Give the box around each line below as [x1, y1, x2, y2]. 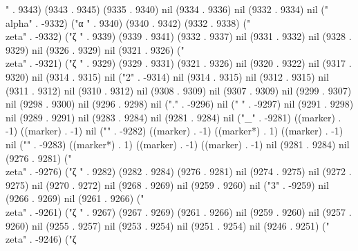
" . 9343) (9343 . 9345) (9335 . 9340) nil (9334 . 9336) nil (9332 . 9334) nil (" [6, 2, 329, 16]
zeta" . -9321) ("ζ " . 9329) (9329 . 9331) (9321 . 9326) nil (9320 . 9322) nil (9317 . [6, 56, 352, 70]
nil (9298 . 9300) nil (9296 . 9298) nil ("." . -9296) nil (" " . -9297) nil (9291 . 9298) [6, 97, 354, 111]
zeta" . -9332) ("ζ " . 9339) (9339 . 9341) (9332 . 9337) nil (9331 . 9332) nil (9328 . [6, 29, 352, 43]
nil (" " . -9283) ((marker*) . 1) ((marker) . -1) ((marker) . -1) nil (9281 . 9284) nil [6, 137, 350, 151]
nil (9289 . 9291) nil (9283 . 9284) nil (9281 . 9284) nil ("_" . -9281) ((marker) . [6, 110, 341, 124]
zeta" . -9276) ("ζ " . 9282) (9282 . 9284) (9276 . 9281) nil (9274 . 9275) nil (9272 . [6, 164, 352, 179]
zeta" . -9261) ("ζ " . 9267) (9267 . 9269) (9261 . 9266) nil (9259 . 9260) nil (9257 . [6, 204, 352, 219]
